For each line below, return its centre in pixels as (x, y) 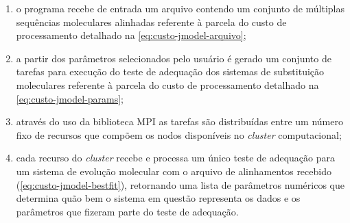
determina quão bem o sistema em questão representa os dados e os (158, 198)
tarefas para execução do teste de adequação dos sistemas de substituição (170, 71)
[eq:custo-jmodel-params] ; (70, 98)
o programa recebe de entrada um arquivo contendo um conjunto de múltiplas (180, 8)
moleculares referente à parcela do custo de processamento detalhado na (167, 84)
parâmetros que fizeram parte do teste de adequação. (127, 211)
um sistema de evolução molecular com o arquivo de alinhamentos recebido (174, 171)
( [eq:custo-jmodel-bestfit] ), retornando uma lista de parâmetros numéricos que (180, 184)
